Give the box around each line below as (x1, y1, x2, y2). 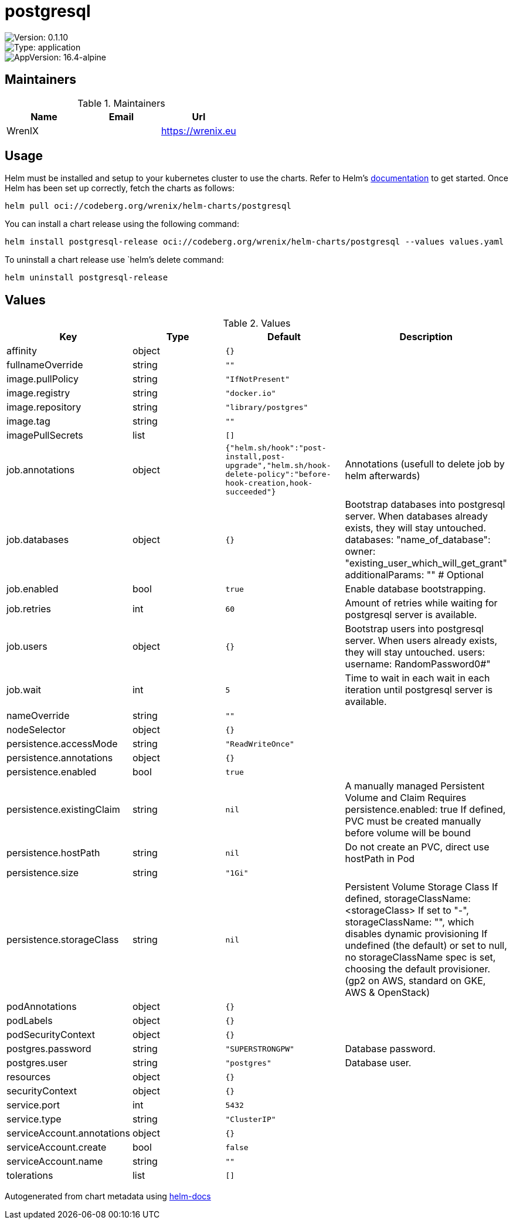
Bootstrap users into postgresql (345, 623, 484, 635)
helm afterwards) (345, 470, 420, 482)
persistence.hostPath (6, 847, 100, 859)
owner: (345, 545, 376, 558)
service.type (6, 1113, 62, 1125)
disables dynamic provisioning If (345, 928, 488, 940)
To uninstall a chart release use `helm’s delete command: (5, 255, 224, 265)
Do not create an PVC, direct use (345, 841, 490, 853)
